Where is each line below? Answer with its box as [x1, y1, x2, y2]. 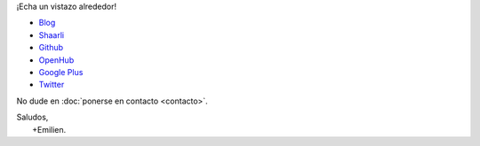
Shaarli [38, 29, 65, 40]
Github [38, 42, 64, 53]
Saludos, [16, 111, 49, 123]
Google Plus [38, 66, 84, 77]
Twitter [38, 80, 65, 90]
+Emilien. [32, 124, 67, 134]
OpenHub [38, 54, 75, 65]
